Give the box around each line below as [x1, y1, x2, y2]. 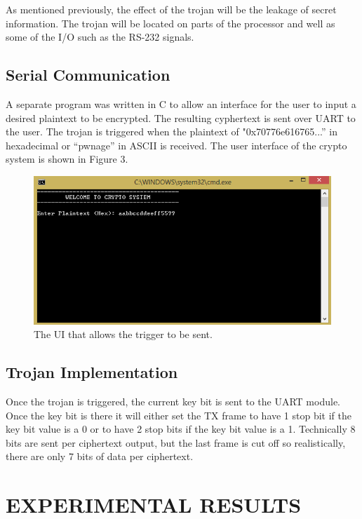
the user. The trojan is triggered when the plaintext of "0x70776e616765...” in [6, 124, 338, 139]
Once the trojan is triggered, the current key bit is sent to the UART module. [6, 394, 340, 409]
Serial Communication [6, 64, 170, 86]
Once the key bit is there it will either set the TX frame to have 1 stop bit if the [6, 407, 352, 422]
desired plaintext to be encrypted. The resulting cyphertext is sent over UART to [6, 110, 356, 125]
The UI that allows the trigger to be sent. [34, 327, 213, 342]
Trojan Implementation [6, 361, 178, 383]
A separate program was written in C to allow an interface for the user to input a [6, 96, 356, 111]
